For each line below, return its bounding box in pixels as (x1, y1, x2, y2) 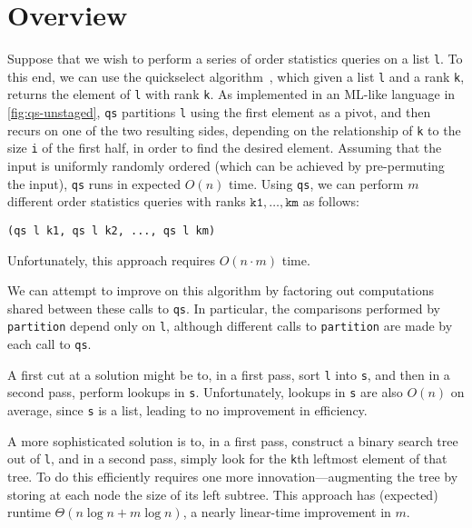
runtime (7, 503, 51, 522)
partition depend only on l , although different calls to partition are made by (7, 316, 453, 335)
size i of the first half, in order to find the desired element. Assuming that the (7, 138, 442, 157)
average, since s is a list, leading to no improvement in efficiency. (7, 401, 368, 420)
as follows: (302, 192, 360, 211)
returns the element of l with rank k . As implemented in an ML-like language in (7, 85, 456, 104)
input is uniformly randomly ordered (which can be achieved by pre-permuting (7, 156, 445, 175)
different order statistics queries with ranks (7, 192, 246, 211)
